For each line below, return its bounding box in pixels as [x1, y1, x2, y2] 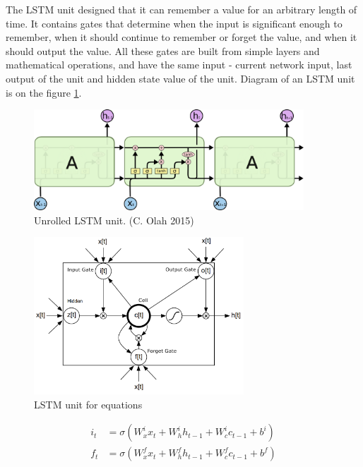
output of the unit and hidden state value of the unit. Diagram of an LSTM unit [6, 71, 355, 85]
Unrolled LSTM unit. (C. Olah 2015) [34, 212, 194, 227]
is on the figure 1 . [6, 85, 82, 99]
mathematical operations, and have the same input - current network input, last [6, 57, 352, 72]
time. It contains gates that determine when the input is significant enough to [6, 16, 343, 30]
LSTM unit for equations [34, 396, 143, 411]
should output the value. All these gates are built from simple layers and [6, 43, 320, 58]
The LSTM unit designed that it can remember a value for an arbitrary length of [6, 2, 357, 16]
